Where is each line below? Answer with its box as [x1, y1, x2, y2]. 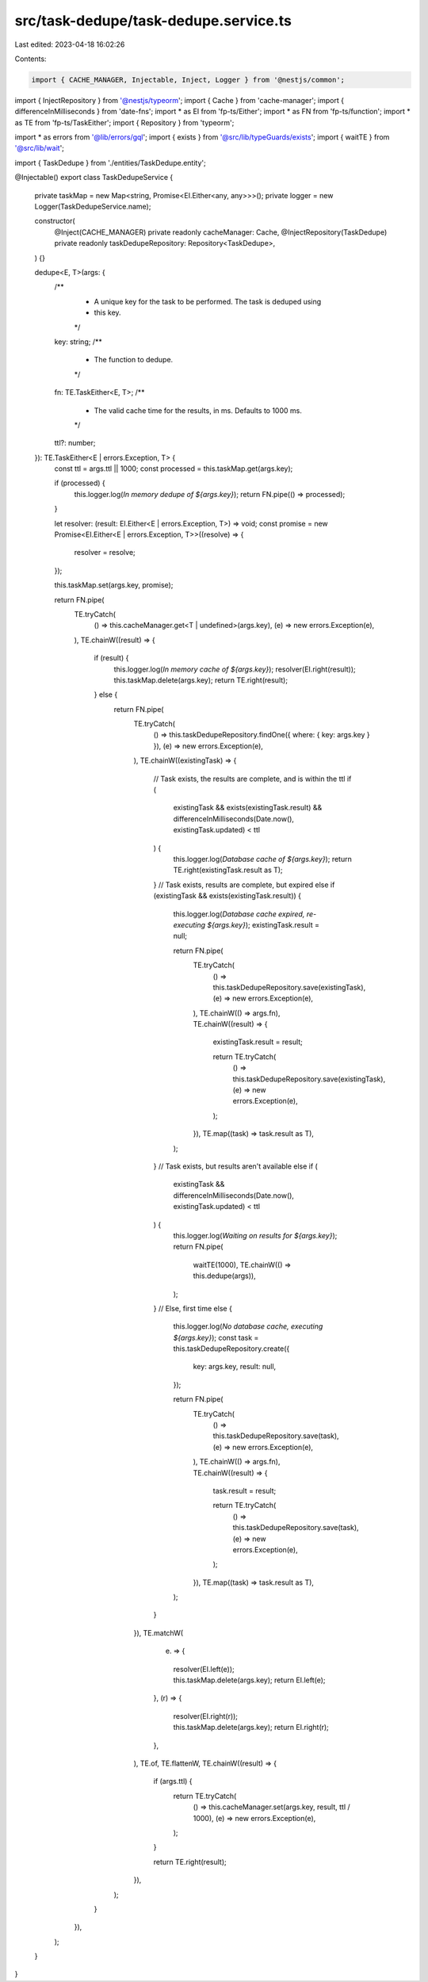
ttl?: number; [54, 438, 96, 448]
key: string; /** [54, 337, 102, 346]
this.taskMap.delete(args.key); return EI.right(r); [173, 1723, 329, 1732]
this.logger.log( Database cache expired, [173, 909, 305, 919]
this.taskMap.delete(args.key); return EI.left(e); [173, 1675, 326, 1685]
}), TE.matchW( [133, 1628, 184, 1637]
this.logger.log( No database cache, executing [173, 1322, 323, 1331]
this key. [94, 308, 122, 317]
